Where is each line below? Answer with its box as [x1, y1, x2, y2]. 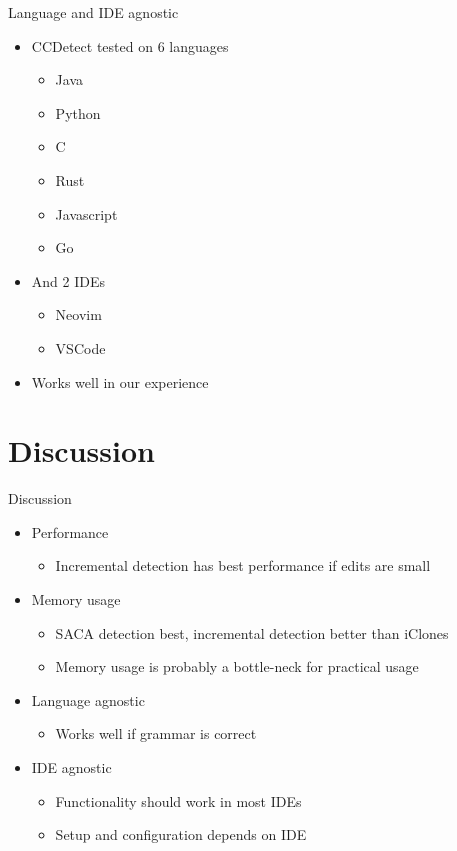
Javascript [55, 203, 118, 224]
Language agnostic [31, 689, 145, 710]
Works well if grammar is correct [55, 723, 257, 744]
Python [55, 102, 101, 123]
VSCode [55, 337, 106, 358]
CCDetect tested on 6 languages [31, 35, 229, 56]
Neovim [55, 304, 102, 325]
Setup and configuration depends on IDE [55, 824, 307, 845]
